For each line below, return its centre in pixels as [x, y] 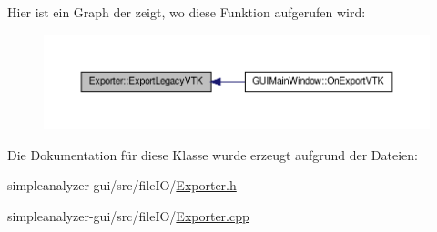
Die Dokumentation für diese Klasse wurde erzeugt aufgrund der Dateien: [213, 154]
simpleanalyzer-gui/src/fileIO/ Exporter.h [122, 185]
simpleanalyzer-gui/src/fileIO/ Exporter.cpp [128, 216]
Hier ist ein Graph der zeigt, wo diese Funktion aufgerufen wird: [187, 12]
